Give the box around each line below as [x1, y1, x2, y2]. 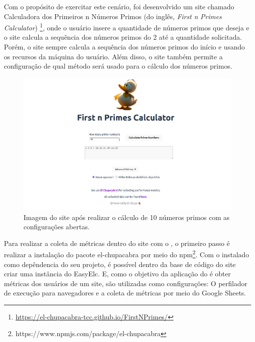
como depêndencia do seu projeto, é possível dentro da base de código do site [4, 259, 236, 269]
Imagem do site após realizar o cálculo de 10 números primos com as [24, 212, 230, 222]
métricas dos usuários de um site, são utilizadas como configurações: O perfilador [4, 278, 248, 288]
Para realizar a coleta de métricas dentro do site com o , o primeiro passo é [4, 238, 230, 248]
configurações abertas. [24, 221, 90, 232]
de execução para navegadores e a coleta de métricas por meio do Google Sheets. [4, 288, 246, 298]
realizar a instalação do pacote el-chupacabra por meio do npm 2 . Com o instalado [4, 248, 249, 260]
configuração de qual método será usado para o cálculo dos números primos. [4, 61, 232, 71]
